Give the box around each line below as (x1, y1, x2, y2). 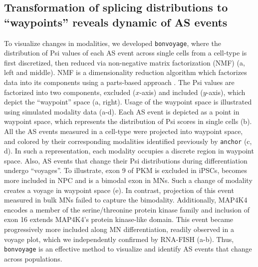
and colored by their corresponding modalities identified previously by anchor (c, (4, 135, 252, 146)
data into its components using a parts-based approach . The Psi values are (4, 77, 235, 87)
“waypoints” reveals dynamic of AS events (4, 14, 228, 29)
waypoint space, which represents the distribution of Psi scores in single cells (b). (4, 116, 252, 126)
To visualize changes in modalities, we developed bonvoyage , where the (4, 37, 221, 48)
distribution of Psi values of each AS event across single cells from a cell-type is (4, 47, 247, 58)
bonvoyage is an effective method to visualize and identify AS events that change (4, 243, 252, 254)
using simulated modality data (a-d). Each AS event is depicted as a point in (4, 106, 240, 116)
